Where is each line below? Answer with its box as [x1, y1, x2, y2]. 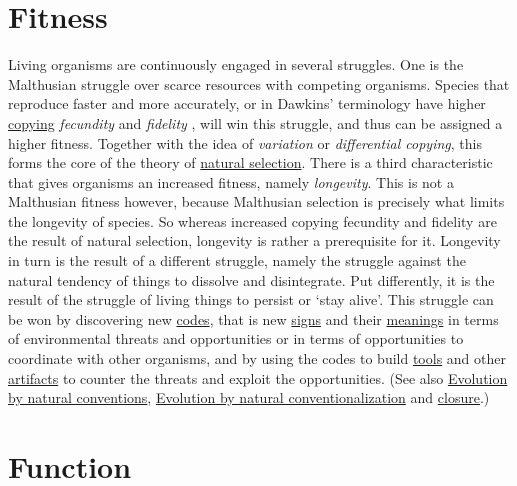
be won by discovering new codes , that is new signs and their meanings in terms [8, 308, 499, 329]
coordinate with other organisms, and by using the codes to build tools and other [8, 348, 506, 369]
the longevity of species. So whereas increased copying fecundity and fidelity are [8, 210, 497, 231]
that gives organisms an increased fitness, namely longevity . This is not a [8, 171, 454, 192]
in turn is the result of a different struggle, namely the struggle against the [8, 250, 466, 271]
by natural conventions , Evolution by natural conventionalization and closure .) [8, 387, 490, 408]
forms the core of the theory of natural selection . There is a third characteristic [8, 152, 493, 173]
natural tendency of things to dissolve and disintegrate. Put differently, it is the [8, 269, 495, 290]
